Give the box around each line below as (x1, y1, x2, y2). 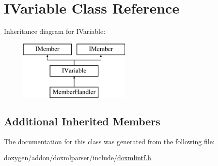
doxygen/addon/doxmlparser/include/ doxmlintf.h (4, 152, 151, 163)
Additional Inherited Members (4, 114, 160, 129)
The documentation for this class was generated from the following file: (4, 136, 215, 146)
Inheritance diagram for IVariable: (4, 26, 106, 36)
